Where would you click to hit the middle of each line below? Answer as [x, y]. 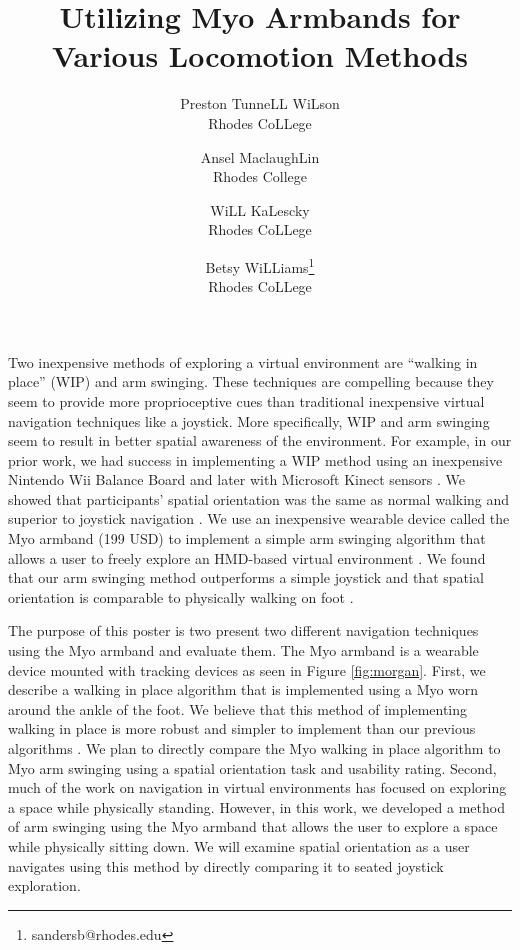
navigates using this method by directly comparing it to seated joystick [226, 865]
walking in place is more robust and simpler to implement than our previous [242, 728]
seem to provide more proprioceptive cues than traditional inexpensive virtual [246, 400]
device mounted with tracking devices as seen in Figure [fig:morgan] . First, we [247, 669]
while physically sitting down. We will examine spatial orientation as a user [239, 845]
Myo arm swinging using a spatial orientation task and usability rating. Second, [252, 767]
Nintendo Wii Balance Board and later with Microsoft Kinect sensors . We [237, 479]
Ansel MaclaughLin [260, 156]
